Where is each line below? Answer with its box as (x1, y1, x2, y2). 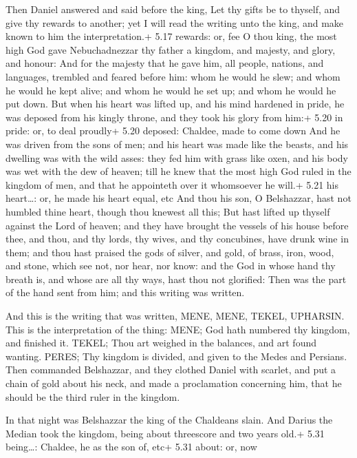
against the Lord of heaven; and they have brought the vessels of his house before (6, 218, 349, 232)
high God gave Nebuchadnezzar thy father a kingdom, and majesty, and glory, (6, 42, 336, 56)
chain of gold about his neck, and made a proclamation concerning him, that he (6, 376, 342, 391)
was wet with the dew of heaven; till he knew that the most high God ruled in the (6, 164, 351, 178)
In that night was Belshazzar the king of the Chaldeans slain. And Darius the (6, 413, 333, 427)
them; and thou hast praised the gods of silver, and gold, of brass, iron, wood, (6, 244, 334, 259)
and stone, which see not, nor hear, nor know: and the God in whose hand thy (6, 258, 336, 273)
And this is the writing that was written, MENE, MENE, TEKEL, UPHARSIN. (6, 309, 345, 323)
